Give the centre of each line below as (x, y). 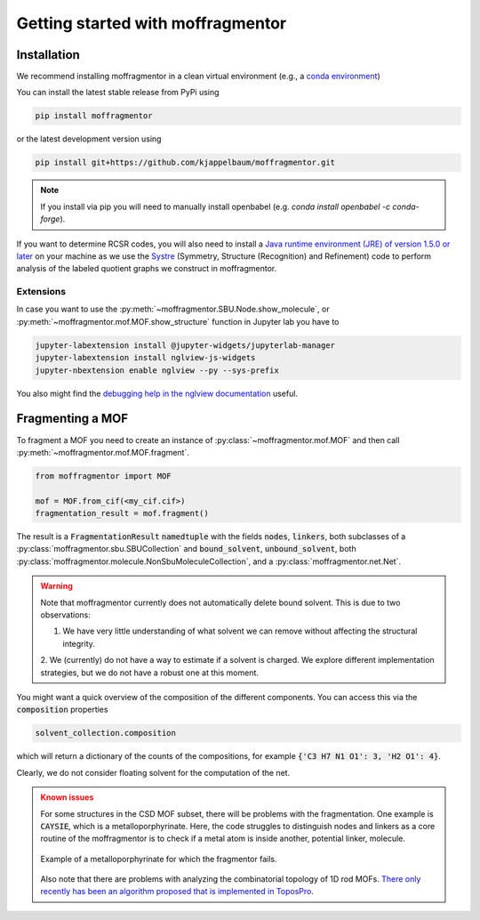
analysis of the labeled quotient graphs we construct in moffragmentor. (147, 269)
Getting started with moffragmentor (152, 23)
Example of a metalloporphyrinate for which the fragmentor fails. (159, 859)
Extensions (41, 292)
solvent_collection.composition (106, 733)
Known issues (67, 797)
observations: (65, 615)
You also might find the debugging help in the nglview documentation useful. (157, 393)
